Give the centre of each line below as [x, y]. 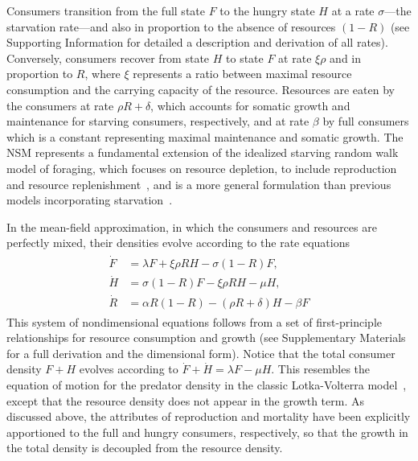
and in [346, 58]
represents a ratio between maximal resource [242, 74]
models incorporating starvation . [90, 200]
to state [245, 58]
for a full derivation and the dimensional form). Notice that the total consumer [201, 353]
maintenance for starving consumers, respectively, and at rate [158, 121]
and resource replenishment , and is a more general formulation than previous [199, 184]
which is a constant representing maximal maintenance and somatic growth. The [205, 136]
